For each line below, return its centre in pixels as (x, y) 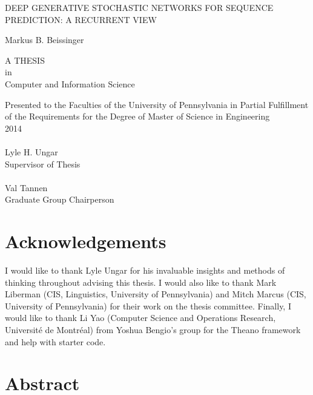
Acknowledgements (86, 241)
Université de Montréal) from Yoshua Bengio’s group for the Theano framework (153, 329)
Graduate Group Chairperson (60, 199)
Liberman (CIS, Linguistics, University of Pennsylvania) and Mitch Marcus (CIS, (156, 294)
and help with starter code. (55, 341)
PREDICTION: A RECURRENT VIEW (81, 19)
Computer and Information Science (70, 83)
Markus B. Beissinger (44, 40)
